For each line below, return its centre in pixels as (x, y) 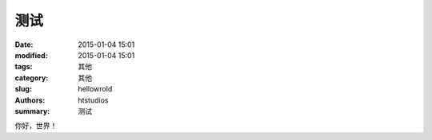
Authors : (30, 100)
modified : (31, 55)
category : (32, 78)
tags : (24, 67)
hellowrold (95, 89)
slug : (23, 89)
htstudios (93, 100)
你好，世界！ (36, 126)
